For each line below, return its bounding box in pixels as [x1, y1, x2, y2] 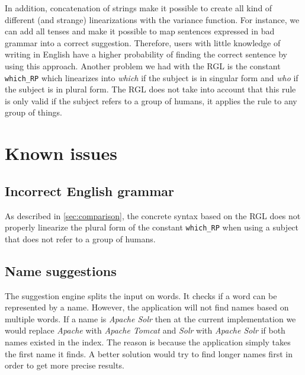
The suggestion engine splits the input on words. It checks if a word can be [5, 289, 277, 302]
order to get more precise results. [5, 359, 124, 371]
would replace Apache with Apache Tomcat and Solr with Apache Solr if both [5, 324, 285, 336]
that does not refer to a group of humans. [5, 232, 156, 245]
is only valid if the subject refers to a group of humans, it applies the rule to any [5, 94, 297, 107]
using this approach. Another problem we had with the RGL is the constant [5, 59, 281, 72]
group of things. [5, 106, 62, 118]
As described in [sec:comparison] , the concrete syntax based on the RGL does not [5, 209, 301, 222]
